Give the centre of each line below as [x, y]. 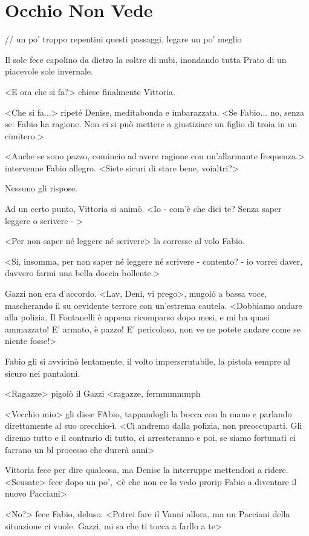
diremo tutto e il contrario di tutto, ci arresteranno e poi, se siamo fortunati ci [150, 437]
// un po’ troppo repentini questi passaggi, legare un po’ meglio [123, 39]
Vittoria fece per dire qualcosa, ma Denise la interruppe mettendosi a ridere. [147, 470]
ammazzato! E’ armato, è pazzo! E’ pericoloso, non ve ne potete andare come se [153, 329]
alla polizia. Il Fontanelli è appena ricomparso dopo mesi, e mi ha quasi [137, 317]
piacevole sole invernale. [49, 71]
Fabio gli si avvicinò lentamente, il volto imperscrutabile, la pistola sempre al [148, 361]
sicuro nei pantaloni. [43, 373]
